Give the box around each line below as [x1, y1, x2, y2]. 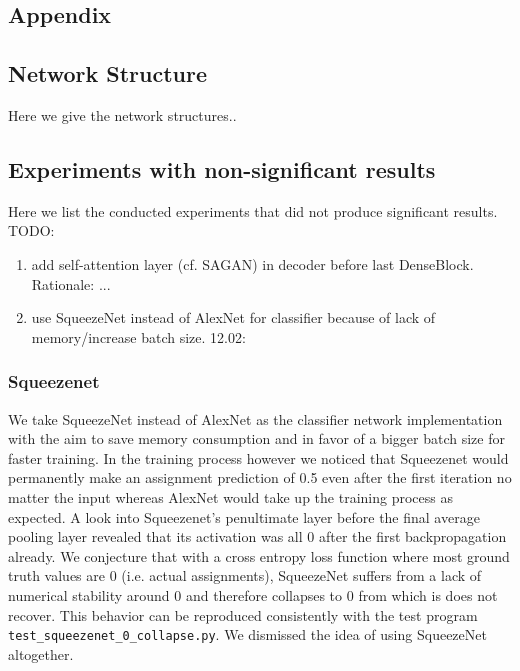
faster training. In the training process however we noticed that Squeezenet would [8, 447, 509, 468]
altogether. [8, 643, 74, 664]
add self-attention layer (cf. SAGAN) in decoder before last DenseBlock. [31, 253, 474, 274]
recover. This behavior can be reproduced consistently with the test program [8, 604, 478, 625]
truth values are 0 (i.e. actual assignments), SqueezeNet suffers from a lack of [8, 565, 482, 586]
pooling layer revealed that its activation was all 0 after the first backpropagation [8, 526, 507, 547]
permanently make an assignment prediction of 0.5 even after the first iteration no [8, 467, 512, 488]
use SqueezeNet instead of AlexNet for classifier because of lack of [31, 307, 436, 328]
